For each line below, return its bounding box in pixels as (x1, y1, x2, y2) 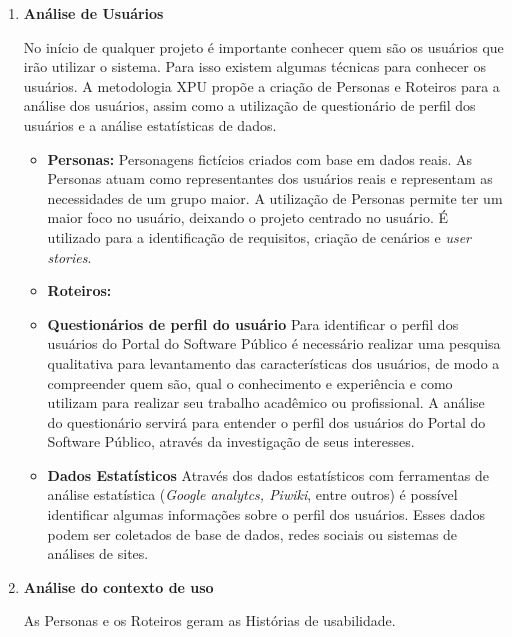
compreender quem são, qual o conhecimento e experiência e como (47, 372, 453, 393)
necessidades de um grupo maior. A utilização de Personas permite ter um (47, 187, 503, 208)
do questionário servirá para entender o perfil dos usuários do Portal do (47, 411, 486, 432)
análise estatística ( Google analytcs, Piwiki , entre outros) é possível (47, 484, 458, 505)
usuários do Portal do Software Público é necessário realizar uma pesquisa (47, 333, 501, 354)
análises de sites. (47, 543, 149, 564)
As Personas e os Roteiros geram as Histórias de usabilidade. (23, 610, 396, 631)
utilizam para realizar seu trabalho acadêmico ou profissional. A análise (47, 392, 485, 413)
